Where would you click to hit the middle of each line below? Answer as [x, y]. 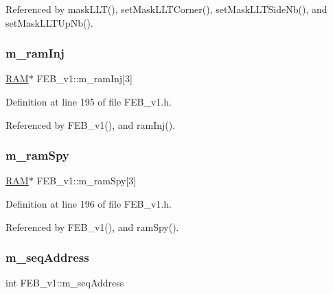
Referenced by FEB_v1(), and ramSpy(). [92, 226]
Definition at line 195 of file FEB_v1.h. [89, 101]
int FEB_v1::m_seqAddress [65, 283]
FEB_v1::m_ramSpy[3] [87, 181]
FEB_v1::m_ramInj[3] [84, 78]
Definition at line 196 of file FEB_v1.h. [89, 204]
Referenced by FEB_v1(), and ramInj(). [91, 124]
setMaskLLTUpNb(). [49, 22]
